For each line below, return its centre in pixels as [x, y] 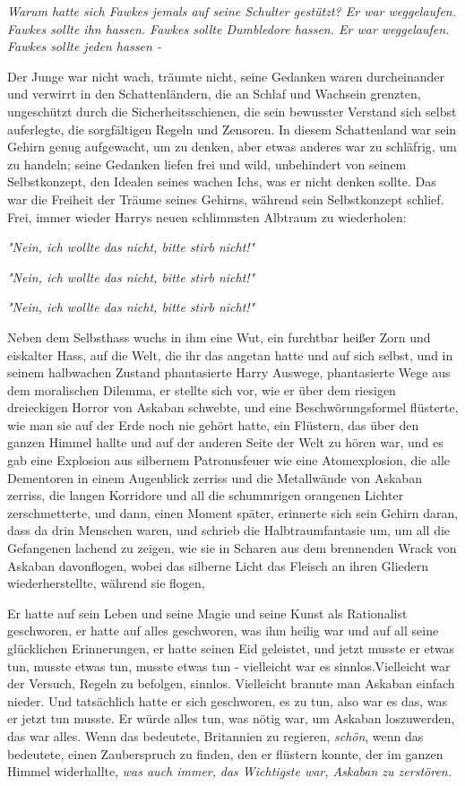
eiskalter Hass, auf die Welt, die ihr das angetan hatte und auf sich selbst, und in [230, 354]
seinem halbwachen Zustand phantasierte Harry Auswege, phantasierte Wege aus [229, 372]
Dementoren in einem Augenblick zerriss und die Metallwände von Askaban [215, 477]
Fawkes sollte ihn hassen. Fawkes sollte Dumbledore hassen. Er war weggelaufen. [228, 28]
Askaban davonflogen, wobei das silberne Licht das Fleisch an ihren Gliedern [218, 565]
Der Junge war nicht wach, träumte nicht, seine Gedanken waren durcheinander [226, 76]
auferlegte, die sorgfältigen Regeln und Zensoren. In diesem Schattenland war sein [232, 129]
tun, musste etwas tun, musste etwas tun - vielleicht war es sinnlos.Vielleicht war [229, 665]
